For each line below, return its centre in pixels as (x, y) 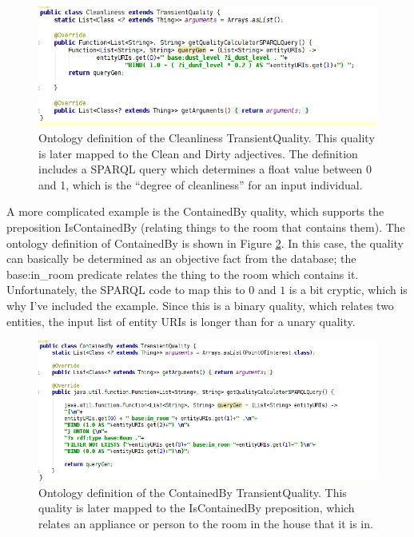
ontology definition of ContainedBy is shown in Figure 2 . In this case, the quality (205, 243)
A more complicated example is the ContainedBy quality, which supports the (195, 211)
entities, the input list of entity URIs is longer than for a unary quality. (181, 321)
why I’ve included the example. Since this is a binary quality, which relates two (200, 305)
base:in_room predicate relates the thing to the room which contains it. (183, 274)
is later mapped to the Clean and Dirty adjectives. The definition (198, 153)
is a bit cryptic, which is (348, 290)
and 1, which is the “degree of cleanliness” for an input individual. (201, 184)
